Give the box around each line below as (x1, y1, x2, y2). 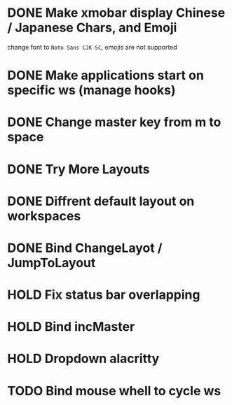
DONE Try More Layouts (7, 161, 150, 177)
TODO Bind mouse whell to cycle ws (7, 383, 221, 399)
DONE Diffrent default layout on (7, 193, 195, 209)
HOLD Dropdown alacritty (7, 351, 160, 367)
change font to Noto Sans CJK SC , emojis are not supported (7, 43, 177, 51)
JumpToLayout (7, 255, 96, 271)
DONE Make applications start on (7, 68, 205, 83)
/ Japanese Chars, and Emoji (7, 20, 177, 36)
